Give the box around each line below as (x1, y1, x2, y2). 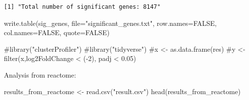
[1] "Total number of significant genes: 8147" (4, 3, 161, 10)
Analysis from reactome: (4, 69, 76, 80)
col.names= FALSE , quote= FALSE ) (4, 27, 110, 38)
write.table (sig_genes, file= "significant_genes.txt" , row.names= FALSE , (4, 18, 217, 28)
